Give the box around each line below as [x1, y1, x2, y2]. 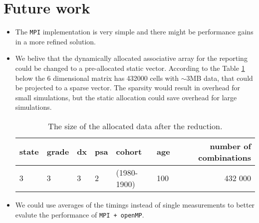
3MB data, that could [186, 72, 253, 83]
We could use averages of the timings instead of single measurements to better [15, 199, 255, 210]
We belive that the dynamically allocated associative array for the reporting [15, 53, 248, 63]
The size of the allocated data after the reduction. [48, 120, 223, 132]
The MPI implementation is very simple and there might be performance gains [15, 26, 254, 37]
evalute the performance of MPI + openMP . [15, 209, 144, 220]
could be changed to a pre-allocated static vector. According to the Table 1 [15, 62, 245, 73]
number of [210, 140, 251, 152]
